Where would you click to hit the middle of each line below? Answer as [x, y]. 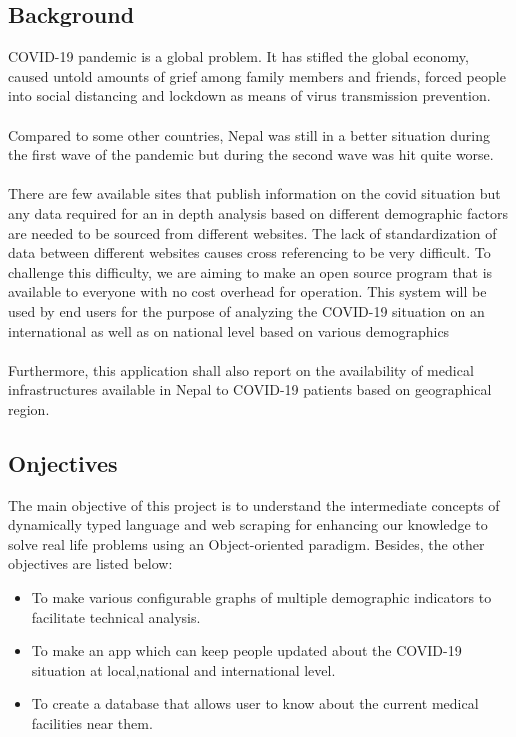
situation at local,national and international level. [183, 669]
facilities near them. [92, 723]
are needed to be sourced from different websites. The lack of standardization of [252, 232]
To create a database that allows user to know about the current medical [255, 703]
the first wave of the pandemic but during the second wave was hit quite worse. [251, 154]
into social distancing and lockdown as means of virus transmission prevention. [249, 95]
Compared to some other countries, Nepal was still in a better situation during [249, 134]
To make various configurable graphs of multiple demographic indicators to [261, 597]
